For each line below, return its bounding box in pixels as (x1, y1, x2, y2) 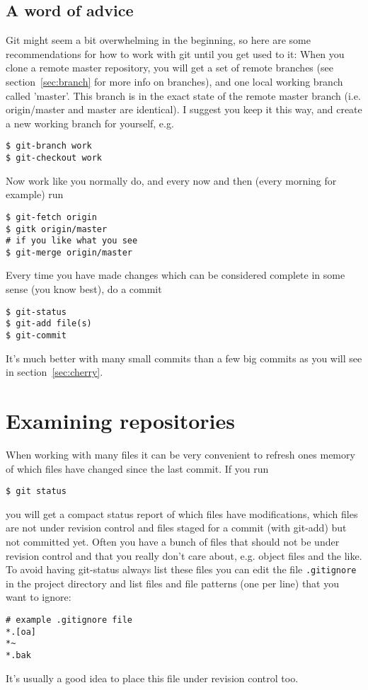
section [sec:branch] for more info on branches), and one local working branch (6, 74, 343, 88)
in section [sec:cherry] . (6, 364, 103, 379)
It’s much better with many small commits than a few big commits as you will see (6, 350, 362, 365)
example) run (6, 187, 64, 202)
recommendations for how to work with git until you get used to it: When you (6, 46, 345, 61)
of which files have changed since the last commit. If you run (6, 461, 269, 476)
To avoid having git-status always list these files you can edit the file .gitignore (6, 562, 357, 577)
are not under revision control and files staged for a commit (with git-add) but (6, 520, 347, 535)
